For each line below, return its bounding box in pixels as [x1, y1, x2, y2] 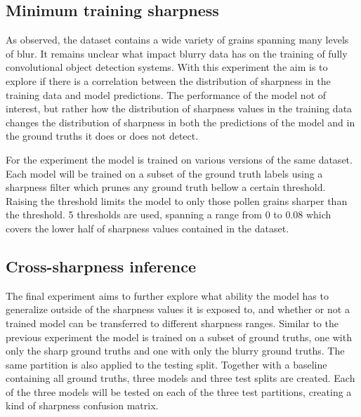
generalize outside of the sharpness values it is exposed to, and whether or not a [6, 302, 350, 317]
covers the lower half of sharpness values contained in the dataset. [6, 220, 289, 235]
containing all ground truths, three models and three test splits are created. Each [6, 371, 355, 385]
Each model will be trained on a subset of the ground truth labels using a [6, 166, 323, 180]
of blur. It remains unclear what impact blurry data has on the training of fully [6, 46, 348, 60]
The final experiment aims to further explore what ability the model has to [6, 288, 329, 303]
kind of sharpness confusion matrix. [6, 398, 159, 413]
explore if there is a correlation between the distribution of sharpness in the [6, 73, 331, 88]
